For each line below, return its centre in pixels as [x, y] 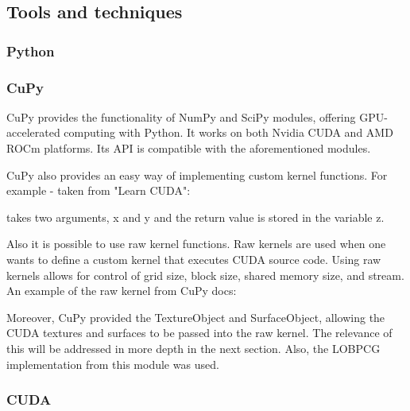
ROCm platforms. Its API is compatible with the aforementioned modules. [189, 148]
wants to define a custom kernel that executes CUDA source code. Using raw [194, 259]
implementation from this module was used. [113, 364]
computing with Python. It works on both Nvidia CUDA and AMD [228, 132]
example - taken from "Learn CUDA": [99, 190]
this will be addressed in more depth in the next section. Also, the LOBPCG [193, 348]
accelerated [33, 132]
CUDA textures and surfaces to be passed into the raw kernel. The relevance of [199, 333]
